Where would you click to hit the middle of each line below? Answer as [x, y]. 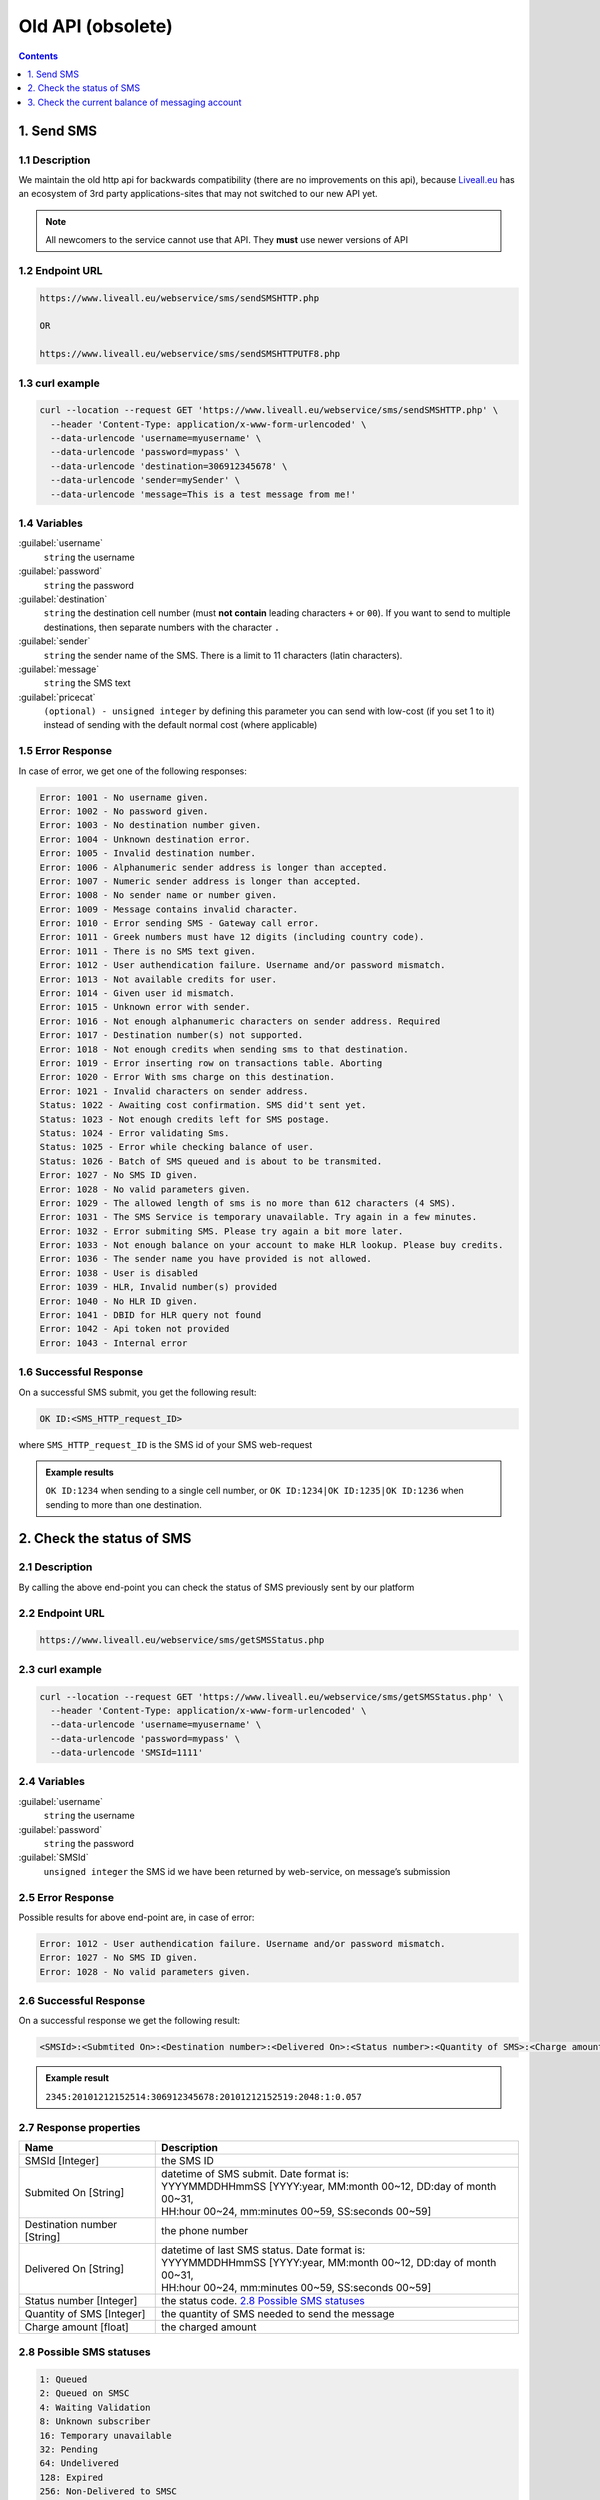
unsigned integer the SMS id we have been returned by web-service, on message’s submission [247, 1871]
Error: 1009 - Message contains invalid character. [169, 909]
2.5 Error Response [66, 1897]
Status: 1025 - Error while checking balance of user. [176, 1147]
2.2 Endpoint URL [61, 1613]
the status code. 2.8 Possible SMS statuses [263, 2300]
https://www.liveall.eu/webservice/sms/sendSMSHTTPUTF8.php [190, 354]
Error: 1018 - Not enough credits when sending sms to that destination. [224, 1049]
